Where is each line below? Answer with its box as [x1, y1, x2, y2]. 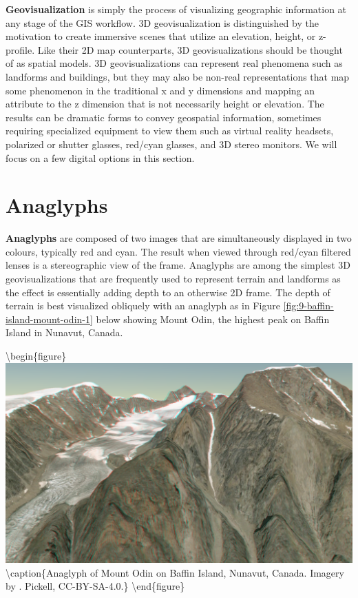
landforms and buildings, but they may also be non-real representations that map [6, 69, 350, 83]
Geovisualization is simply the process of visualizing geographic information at [6, 2, 347, 16]
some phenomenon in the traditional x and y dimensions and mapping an [6, 83, 315, 97]
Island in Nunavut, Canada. [6, 325, 123, 340]
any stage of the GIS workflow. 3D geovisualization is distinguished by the [6, 15, 319, 30]
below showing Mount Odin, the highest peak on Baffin [96, 311, 330, 326]
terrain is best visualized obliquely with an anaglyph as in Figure [6, 298, 280, 313]
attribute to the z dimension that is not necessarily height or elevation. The [6, 96, 324, 111]
